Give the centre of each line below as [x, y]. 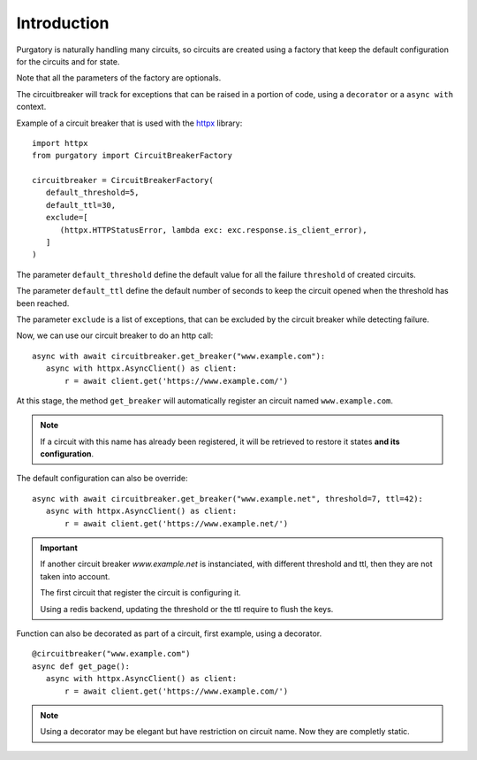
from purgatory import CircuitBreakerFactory [132, 156]
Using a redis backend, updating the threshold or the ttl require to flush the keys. [187, 609]
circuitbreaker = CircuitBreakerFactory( [123, 180]
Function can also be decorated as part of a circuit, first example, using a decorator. [169, 633]
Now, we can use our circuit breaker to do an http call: [115, 335]
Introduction [63, 23]
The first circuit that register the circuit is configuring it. [141, 593]
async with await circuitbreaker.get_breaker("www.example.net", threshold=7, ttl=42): [228, 499]
